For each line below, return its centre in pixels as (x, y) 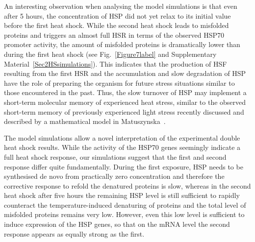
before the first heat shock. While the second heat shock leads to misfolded (116, 25)
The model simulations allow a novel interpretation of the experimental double (122, 137)
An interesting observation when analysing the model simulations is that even (121, 6)
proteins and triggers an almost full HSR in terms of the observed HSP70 (114, 35)
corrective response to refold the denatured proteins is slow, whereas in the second (127, 185)
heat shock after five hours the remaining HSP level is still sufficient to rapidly (122, 195)
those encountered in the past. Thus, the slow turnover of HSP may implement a (125, 92)
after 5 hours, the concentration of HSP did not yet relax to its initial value (117, 15)
